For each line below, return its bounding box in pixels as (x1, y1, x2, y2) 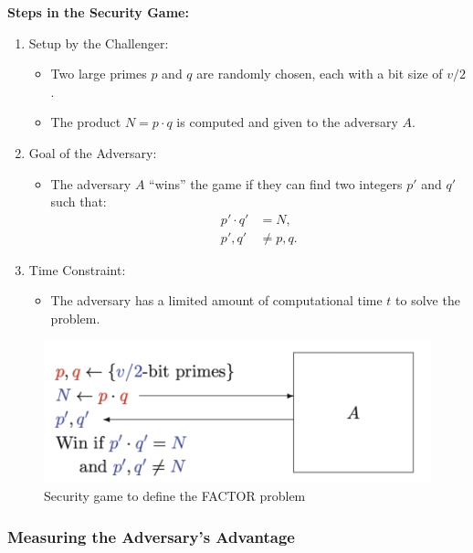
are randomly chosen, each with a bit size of (196, 64, 443, 83)
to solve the (395, 291, 460, 310)
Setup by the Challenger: (28, 33, 169, 52)
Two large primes (50, 64, 147, 83)
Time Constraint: (28, 260, 126, 279)
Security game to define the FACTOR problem (44, 486, 306, 505)
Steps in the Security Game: (7, 3, 189, 21)
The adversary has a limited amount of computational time (50, 291, 383, 310)
